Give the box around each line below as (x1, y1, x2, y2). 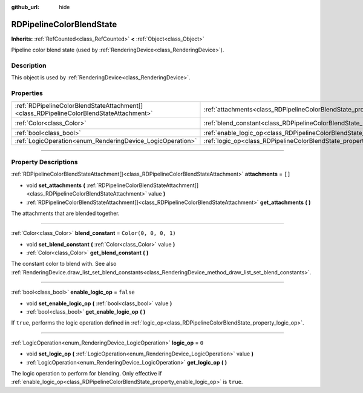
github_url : (11, 4, 39, 10)
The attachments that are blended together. (11, 210, 120, 217)
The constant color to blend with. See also (11, 260, 117, 268)
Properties (11, 89, 44, 97)
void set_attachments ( (26, 182, 86, 189)
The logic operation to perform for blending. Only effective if (11, 369, 162, 377)
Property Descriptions (11, 157, 78, 166)
